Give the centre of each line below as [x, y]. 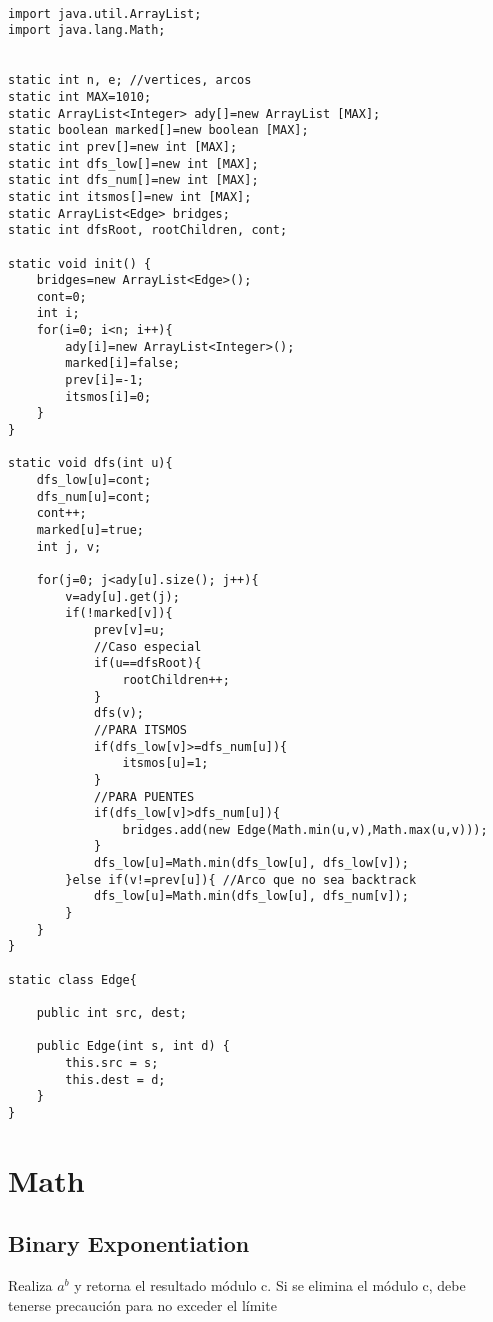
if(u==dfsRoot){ [147, 663]
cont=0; [61, 296]
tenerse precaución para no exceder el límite [142, 1304]
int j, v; [69, 546]
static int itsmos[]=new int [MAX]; [130, 196]
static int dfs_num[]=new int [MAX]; [133, 180]
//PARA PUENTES [144, 796]
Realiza [30, 1285]
